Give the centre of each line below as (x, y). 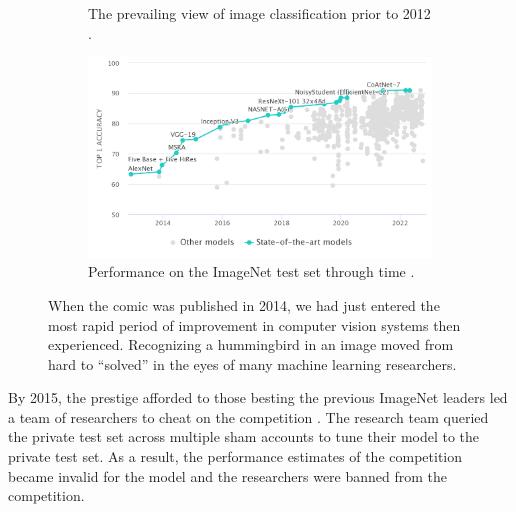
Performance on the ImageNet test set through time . (251, 271)
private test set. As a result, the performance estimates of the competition (235, 456)
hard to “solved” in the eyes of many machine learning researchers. (252, 363)
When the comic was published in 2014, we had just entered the (244, 304)
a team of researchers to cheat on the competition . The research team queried (248, 416)
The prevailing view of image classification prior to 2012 (259, 13)
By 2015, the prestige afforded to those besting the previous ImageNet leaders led (258, 397)
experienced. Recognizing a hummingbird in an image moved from (251, 344)
